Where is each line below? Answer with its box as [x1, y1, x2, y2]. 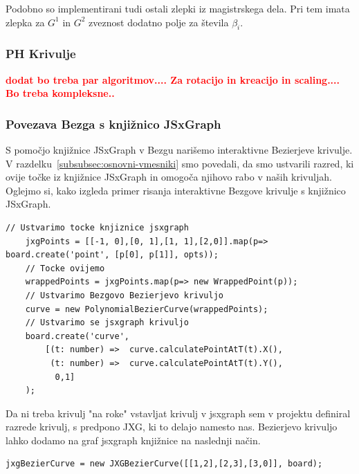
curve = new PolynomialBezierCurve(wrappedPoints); [25, 304, 268, 314]
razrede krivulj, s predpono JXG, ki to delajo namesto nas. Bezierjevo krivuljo [6, 419, 338, 434]
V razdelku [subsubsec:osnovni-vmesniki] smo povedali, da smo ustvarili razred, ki [6, 156, 354, 170]
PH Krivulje [6, 45, 76, 62]
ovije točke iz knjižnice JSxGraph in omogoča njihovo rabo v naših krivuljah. [6, 170, 332, 184]
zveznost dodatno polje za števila [89, 15, 229, 29]
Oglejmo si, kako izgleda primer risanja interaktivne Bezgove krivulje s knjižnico [6, 183, 346, 197]
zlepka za [6, 15, 45, 29]
